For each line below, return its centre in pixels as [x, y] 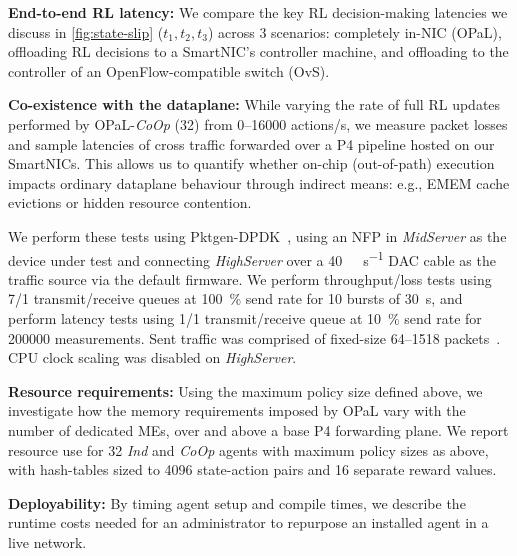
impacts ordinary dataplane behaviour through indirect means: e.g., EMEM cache [259, 182]
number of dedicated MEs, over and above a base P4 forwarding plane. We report [258, 429]
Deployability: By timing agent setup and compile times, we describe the [237, 502]
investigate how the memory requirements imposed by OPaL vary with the [237, 410]
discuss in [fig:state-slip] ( [86, 31]
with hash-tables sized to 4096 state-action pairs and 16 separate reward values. [252, 469]
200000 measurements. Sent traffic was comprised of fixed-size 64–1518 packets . [254, 337]
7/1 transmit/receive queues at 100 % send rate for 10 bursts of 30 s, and [235, 298]
